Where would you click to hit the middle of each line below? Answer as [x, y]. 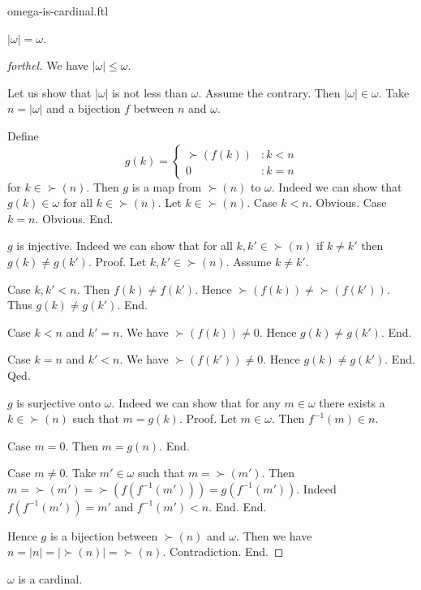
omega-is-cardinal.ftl [58, 11]
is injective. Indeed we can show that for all [125, 245]
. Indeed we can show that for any [196, 402]
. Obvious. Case [348, 202]
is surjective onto [58, 402]
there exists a [352, 402]
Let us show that [49, 92]
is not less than [150, 92]
